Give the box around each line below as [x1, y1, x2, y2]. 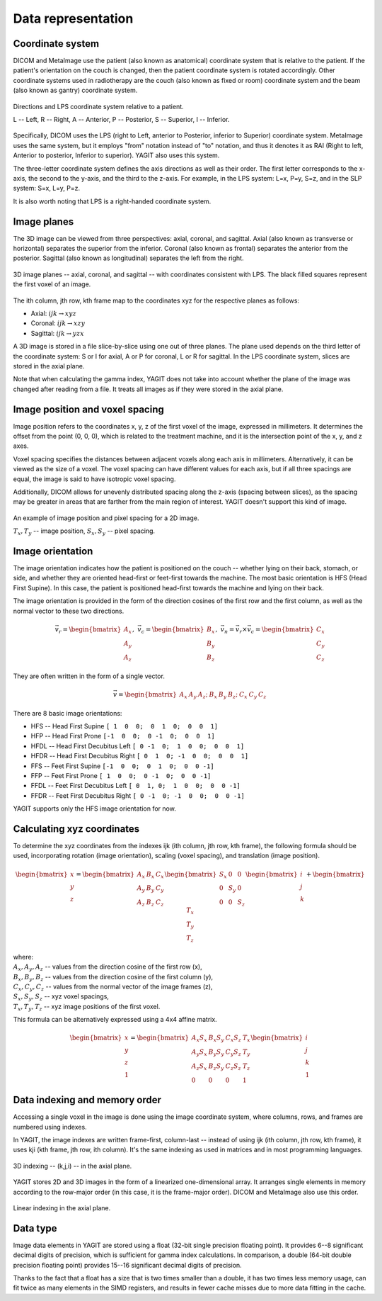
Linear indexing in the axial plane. [13, 1203, 111, 1212]
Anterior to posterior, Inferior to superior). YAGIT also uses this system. [13, 151, 220, 159]
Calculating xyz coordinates [13, 823, 140, 835]
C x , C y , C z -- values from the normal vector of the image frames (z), [13, 982, 213, 992]
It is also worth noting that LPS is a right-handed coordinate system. [13, 197, 212, 205]
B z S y [208, 1061, 224, 1071]
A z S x [191, 1061, 207, 1071]
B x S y [208, 1034, 224, 1044]
